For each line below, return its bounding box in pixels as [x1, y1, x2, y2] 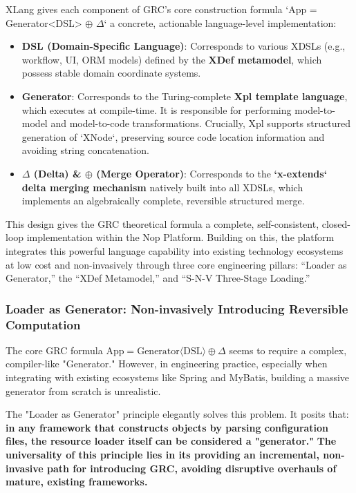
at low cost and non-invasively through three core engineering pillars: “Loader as [6, 257, 347, 271]
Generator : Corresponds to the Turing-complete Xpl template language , [21, 88, 348, 103]
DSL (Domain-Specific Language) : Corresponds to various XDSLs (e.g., [21, 39, 346, 53]
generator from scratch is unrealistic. [6, 383, 161, 398]
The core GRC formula [6, 342, 103, 357]
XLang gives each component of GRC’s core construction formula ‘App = [6, 2, 317, 16]
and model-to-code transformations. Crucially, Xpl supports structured [50, 116, 350, 130]
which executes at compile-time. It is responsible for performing [21, 102, 292, 117]
